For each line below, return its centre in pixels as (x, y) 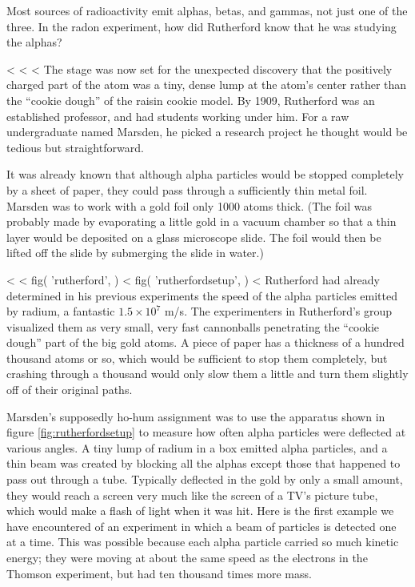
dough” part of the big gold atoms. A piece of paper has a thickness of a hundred (206, 342)
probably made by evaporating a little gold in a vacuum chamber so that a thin (202, 221)
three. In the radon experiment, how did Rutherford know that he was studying (202, 26)
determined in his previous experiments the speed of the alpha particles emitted (202, 295)
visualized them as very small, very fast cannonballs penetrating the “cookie (193, 326)
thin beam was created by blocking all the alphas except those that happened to (204, 463)
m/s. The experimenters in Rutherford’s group (278, 311)
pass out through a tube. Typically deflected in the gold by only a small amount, (205, 479)
